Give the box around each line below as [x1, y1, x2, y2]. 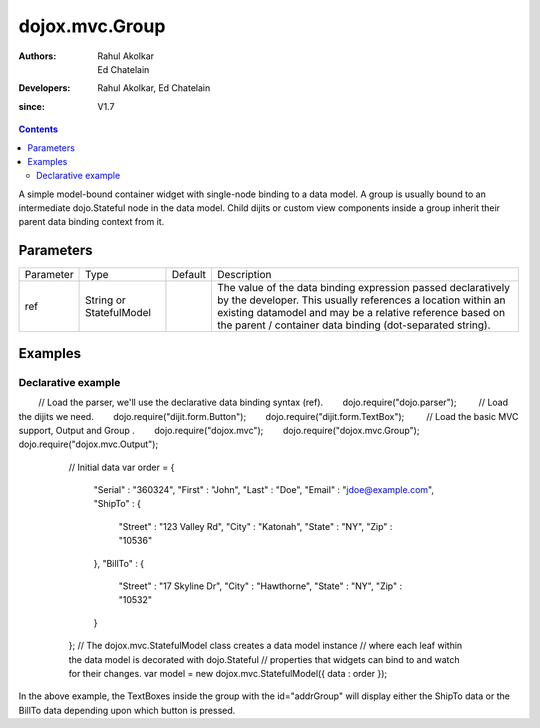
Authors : [18, 50, 57, 62]
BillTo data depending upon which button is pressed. [18, 704, 236, 716]
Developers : [18, 82, 71, 94]
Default [171, 268, 207, 282]
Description [216, 268, 272, 282]
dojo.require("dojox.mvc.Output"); [18, 438, 159, 450]
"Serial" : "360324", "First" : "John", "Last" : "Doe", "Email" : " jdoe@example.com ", [93, 484, 435, 496]
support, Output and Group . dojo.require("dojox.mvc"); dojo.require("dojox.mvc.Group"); [18, 424, 420, 436]
